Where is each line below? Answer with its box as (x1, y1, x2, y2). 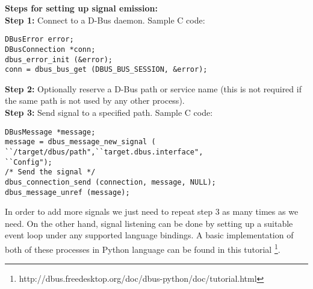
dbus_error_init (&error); (5, 55, 113, 64)
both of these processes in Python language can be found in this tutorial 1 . (5, 241, 280, 255)
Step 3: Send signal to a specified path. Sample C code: (5, 106, 213, 118)
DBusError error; (5, 35, 74, 44)
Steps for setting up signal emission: (5, 2, 158, 14)
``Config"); (5, 157, 52, 167)
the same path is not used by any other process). (5, 94, 185, 107)
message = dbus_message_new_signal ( (5, 138, 156, 147)
